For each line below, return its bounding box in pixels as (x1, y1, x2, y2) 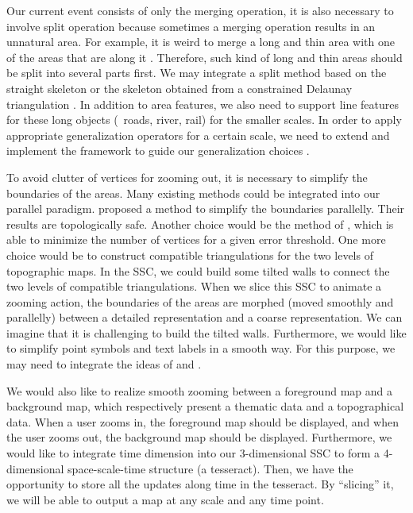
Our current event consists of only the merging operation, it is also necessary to (6, 2, 394, 18)
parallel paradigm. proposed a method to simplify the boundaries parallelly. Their (6, 200, 405, 217)
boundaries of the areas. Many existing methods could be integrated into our (6, 184, 380, 201)
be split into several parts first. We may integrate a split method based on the (6, 64, 387, 81)
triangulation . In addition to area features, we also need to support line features (6, 95, 399, 112)
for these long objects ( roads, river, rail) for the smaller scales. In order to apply (6, 111, 402, 128)
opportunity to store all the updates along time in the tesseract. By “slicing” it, (6, 476, 394, 492)
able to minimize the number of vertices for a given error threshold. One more (6, 231, 386, 248)
